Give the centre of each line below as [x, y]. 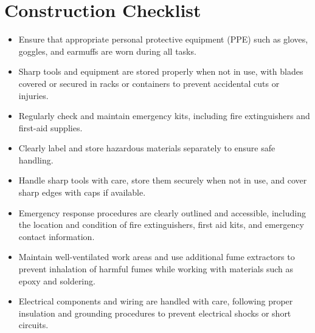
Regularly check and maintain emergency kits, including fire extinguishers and [164, 116]
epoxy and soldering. [57, 280]
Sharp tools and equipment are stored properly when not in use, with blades [161, 71]
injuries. [33, 95]
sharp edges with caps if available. [82, 192]
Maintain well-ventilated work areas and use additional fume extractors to [157, 257]
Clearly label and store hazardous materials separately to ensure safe [147, 148]
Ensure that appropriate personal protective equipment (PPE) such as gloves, [163, 39]
